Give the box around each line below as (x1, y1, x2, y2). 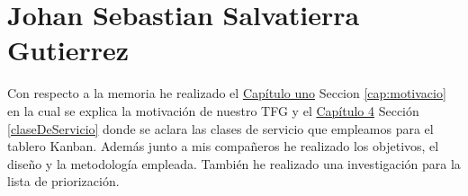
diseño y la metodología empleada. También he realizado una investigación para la (7, 154, 461, 173)
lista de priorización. (7, 172, 120, 191)
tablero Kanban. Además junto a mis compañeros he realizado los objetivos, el (7, 137, 439, 156)
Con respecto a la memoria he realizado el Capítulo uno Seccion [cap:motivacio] (7, 84, 446, 102)
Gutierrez (7, 31, 130, 68)
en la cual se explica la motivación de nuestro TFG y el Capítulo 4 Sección (7, 101, 419, 120)
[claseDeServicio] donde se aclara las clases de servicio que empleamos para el (7, 119, 434, 138)
